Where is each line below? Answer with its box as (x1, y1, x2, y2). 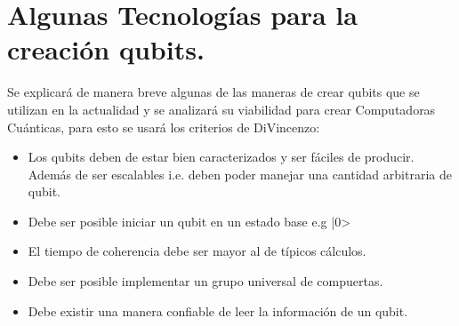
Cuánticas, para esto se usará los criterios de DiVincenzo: (7, 117, 320, 136)
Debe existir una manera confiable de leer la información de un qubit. (28, 301, 408, 320)
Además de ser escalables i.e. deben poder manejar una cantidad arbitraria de (28, 164, 452, 183)
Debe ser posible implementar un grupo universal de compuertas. (28, 272, 383, 290)
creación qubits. (7, 31, 205, 68)
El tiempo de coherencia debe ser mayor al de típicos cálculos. (28, 242, 366, 260)
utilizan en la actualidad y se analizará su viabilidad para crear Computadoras (7, 99, 436, 118)
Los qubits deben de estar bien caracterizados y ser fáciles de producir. (28, 147, 415, 166)
